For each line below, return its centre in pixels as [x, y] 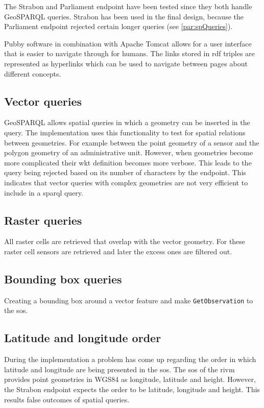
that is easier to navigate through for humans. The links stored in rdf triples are [129, 53]
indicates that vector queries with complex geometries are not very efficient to [126, 182]
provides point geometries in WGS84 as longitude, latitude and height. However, [130, 379]
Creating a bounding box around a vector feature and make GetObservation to [129, 300]
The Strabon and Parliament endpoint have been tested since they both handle [128, 6]
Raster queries [43, 220]
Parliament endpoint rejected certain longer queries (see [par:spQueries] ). [118, 26]
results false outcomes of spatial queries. [67, 399]
